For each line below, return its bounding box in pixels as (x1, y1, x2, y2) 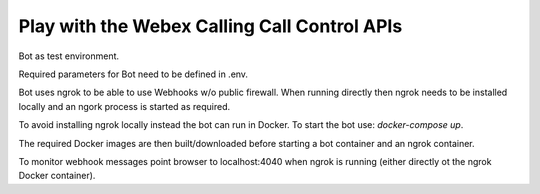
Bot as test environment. (18, 50, 120, 62)
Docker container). (18, 170, 96, 182)
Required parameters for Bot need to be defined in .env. (18, 68, 249, 80)
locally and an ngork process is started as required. (18, 100, 231, 112)
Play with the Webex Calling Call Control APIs (18, 15, 403, 37)
